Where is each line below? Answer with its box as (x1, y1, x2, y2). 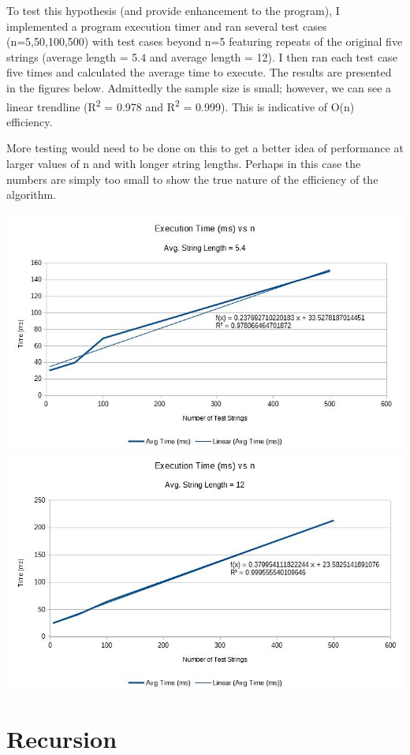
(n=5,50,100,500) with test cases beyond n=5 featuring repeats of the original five (6, 33, 403, 50)
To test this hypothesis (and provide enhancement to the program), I (6, 2, 340, 18)
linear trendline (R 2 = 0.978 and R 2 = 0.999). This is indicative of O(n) (6, 95, 355, 114)
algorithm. (6, 186, 57, 203)
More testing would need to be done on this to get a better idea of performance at (6, 140, 404, 156)
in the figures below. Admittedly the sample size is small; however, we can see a (6, 79, 392, 95)
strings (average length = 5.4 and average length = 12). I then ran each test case (6, 48, 397, 65)
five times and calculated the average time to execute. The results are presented (6, 64, 392, 80)
